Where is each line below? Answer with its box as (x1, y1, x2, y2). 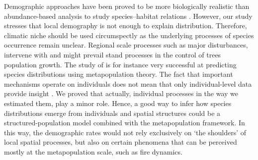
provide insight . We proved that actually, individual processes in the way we (4, 88, 239, 99)
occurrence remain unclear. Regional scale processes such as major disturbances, (4, 40, 248, 50)
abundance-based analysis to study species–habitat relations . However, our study (4, 10, 253, 21)
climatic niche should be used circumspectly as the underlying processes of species (4, 30, 254, 40)
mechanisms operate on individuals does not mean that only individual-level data (4, 78, 252, 89)
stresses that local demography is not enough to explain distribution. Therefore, (4, 20, 247, 31)
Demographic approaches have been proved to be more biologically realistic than (4, 1, 250, 11)
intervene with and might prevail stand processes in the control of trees (4, 49, 221, 59)
